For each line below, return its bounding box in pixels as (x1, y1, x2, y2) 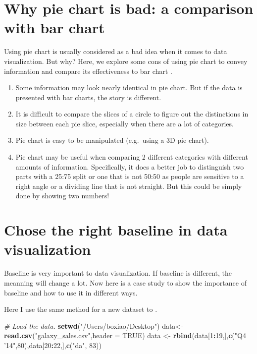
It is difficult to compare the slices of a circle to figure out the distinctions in (15, 109, 249, 119)
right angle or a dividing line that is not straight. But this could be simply (15, 180, 242, 191)
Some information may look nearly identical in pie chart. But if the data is (15, 82, 243, 93)
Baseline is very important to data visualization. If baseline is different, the (4, 268, 232, 278)
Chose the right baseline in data (4, 220, 228, 240)
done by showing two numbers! (15, 190, 109, 201)
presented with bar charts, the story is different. (15, 92, 161, 102)
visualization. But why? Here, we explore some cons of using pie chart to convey (4, 56, 248, 66)
